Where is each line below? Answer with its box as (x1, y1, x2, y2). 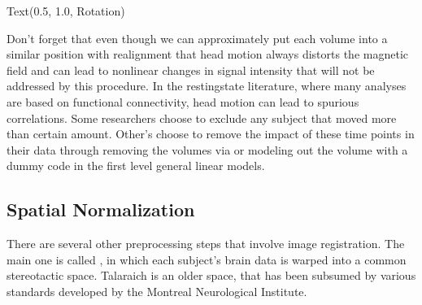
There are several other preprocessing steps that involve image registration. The (7, 235, 405, 252)
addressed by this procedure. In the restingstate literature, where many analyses (7, 77, 407, 94)
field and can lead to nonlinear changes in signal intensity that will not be (7, 61, 375, 78)
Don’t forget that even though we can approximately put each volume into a (7, 29, 388, 46)
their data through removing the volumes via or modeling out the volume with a (7, 141, 408, 158)
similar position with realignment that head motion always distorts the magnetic (7, 46, 409, 63)
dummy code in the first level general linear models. (7, 157, 265, 174)
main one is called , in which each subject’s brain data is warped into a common (7, 251, 407, 268)
